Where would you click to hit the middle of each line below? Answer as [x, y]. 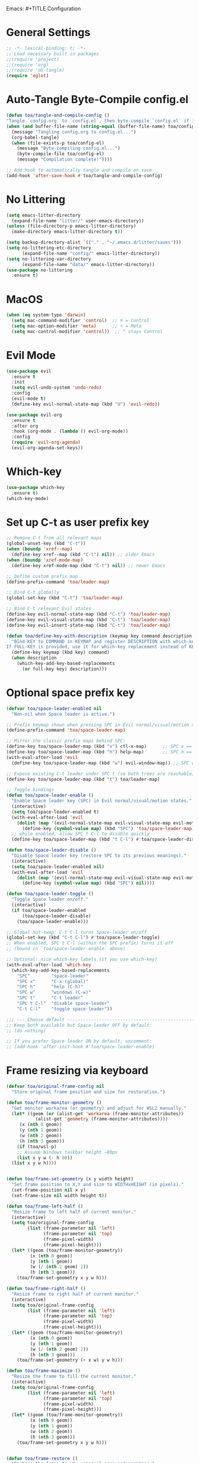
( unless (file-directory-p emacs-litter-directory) [71, 226]
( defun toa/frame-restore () [42, 1458]
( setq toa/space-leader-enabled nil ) [58, 867]
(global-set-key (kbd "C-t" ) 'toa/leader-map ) [65, 598]
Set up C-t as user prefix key [78, 522]
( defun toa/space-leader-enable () [50, 795]
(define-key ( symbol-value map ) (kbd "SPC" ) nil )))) [88, 883]
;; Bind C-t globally [33, 593]
